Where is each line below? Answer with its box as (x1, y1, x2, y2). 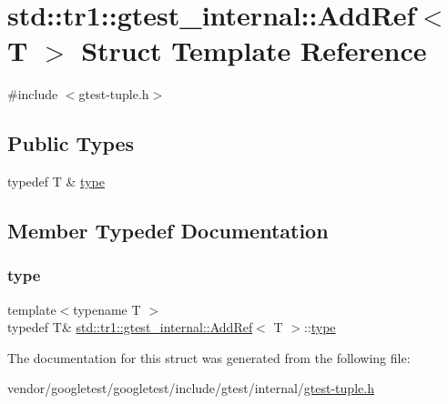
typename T (73, 299, 141, 318)
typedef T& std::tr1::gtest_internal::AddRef (7, 318, 253, 337)
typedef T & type (7, 172, 105, 191)
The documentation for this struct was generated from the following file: (7, 348, 411, 367)
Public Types (7, 129, 135, 157)
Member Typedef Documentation (7, 217, 329, 245)
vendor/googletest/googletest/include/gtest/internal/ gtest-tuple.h (7, 379, 374, 398)
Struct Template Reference (81, 32, 427, 69)
